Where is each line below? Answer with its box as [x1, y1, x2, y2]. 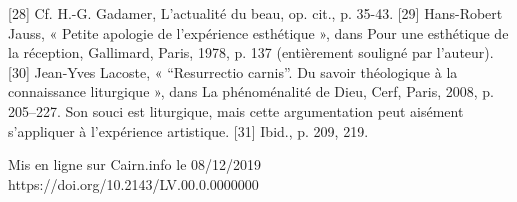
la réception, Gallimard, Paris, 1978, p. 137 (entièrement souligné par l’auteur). [8, 42, 494, 63]
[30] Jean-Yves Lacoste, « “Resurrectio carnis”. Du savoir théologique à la [8, 61, 458, 82]
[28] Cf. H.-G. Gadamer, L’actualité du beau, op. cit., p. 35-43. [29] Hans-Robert [8, 3, 503, 23]
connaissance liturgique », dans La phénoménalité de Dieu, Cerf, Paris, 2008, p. [8, 81, 494, 102]
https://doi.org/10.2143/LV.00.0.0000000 [8, 173, 259, 194]
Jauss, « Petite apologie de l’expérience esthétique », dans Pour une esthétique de [8, 22, 509, 43]
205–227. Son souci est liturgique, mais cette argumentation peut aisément [8, 100, 464, 121]
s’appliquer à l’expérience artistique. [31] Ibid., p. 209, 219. [8, 120, 369, 141]
